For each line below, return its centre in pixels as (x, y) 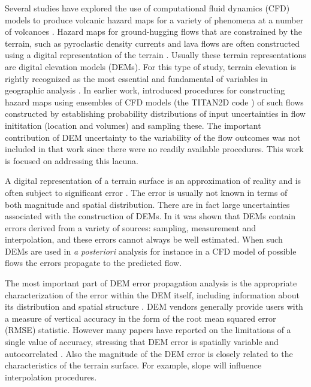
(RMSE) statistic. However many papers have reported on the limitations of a (148, 330)
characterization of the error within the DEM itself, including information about (152, 294)
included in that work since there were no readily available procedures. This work (154, 149)
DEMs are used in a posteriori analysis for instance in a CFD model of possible (151, 251)
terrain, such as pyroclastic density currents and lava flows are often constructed (152, 43)
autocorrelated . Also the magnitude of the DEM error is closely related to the (149, 353)
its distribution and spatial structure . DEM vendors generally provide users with (154, 306)
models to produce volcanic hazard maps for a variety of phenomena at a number (154, 19)
